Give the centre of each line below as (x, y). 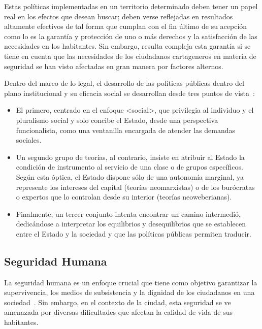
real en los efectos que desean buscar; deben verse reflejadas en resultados (119, 16)
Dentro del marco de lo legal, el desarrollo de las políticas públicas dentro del (124, 83)
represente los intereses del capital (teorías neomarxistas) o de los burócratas (135, 187)
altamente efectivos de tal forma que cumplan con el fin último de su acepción (126, 26)
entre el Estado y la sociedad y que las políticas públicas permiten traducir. (134, 233)
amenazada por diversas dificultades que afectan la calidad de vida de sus (119, 312)
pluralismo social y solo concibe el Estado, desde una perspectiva (117, 120)
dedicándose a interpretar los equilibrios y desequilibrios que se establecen (131, 224)
